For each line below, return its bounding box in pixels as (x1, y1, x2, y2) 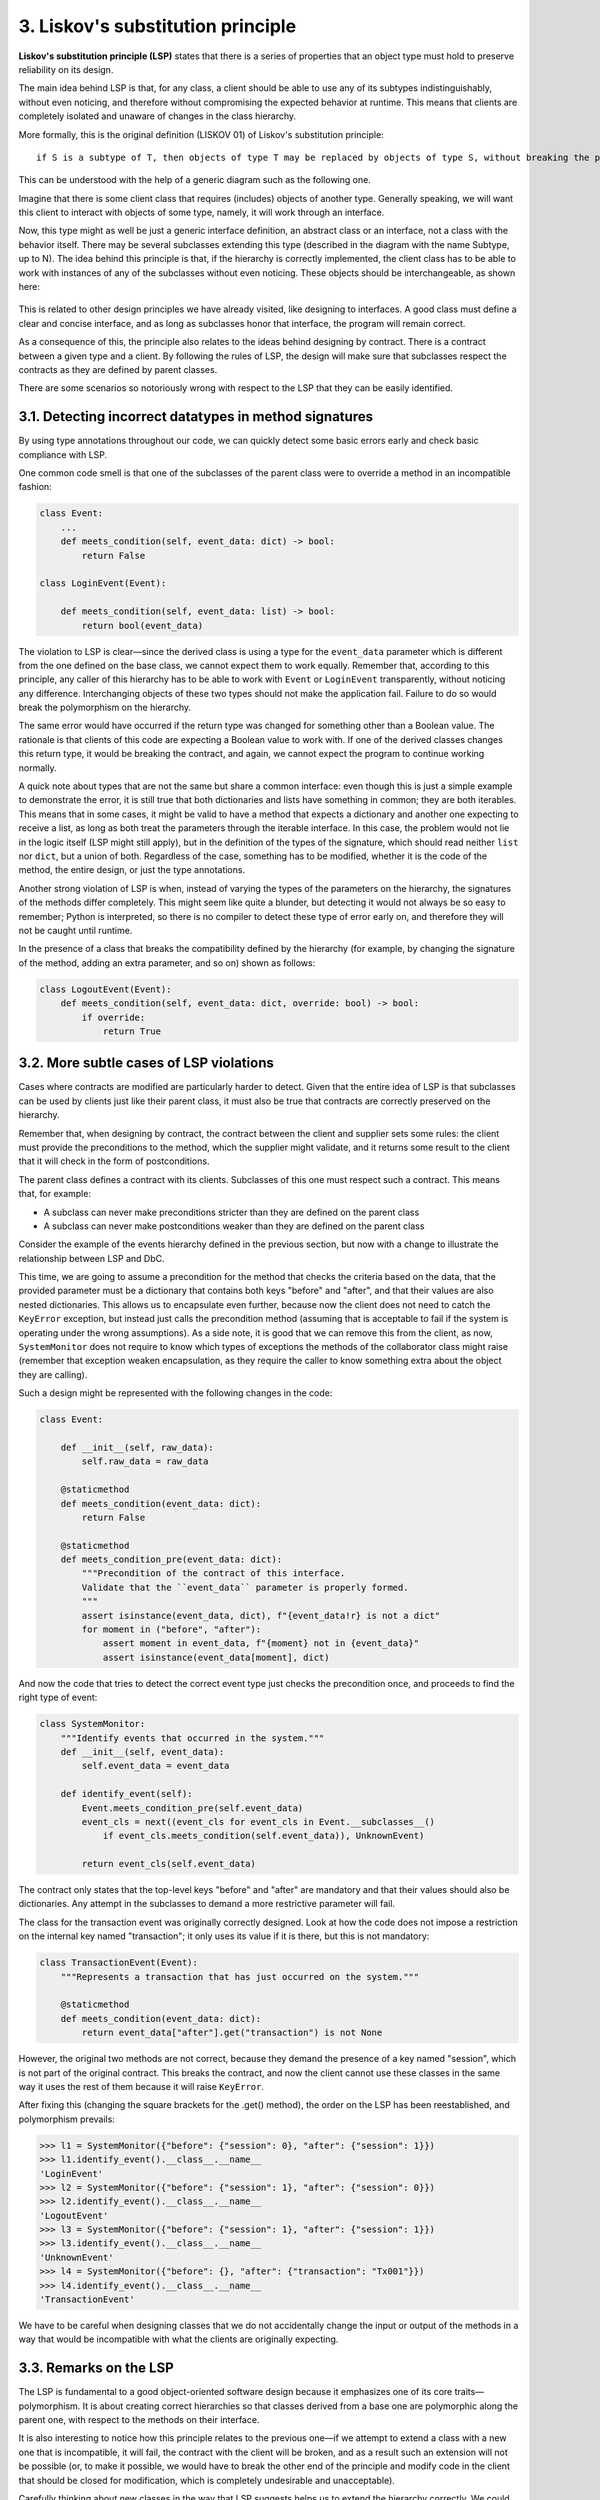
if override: (81, 1011, 146, 1023)
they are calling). (18, 1368, 88, 1380)
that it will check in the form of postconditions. (18, 1155, 210, 1167)
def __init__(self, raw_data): (60, 1441, 214, 1453)
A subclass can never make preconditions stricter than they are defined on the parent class (43, 1206, 420, 1218)
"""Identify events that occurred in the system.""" (60, 1732, 325, 1744)
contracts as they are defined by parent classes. (18, 363, 218, 375)
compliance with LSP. (18, 448, 108, 460)
